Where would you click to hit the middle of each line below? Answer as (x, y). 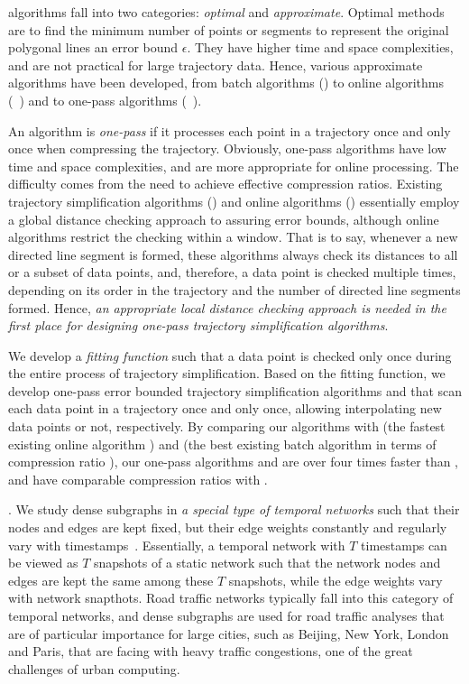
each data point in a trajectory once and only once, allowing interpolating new (225, 408)
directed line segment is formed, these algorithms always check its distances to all (233, 254)
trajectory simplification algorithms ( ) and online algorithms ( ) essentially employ (234, 201)
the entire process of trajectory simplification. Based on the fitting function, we (227, 373)
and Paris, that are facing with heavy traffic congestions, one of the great (211, 651)
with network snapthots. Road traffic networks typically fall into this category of (231, 598)
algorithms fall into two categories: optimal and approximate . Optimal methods (226, 12)
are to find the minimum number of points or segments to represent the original (229, 29)
